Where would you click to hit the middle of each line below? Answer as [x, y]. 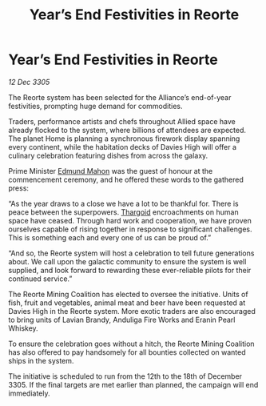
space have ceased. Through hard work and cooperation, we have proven [130, 220]
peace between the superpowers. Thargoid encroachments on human [123, 212]
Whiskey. [23, 328]
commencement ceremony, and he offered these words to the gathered [126, 179]
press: [19, 188]
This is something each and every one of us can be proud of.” [110, 237]
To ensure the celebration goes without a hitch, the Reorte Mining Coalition [131, 344]
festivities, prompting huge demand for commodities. [95, 106]
